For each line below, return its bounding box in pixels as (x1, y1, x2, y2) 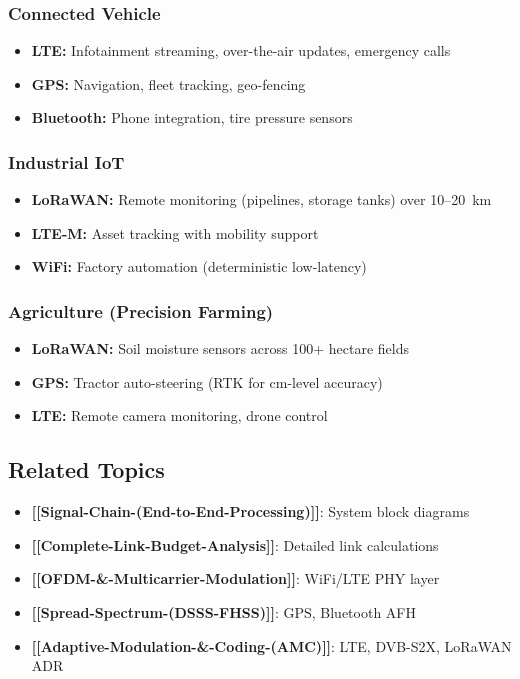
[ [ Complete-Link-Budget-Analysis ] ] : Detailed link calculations (31, 534, 439, 555)
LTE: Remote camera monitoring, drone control (31, 405, 328, 426)
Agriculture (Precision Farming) (8, 298, 274, 323)
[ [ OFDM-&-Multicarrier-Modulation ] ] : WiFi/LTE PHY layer (31, 568, 440, 589)
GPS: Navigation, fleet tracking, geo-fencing (31, 73, 306, 94)
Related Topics (8, 454, 165, 485)
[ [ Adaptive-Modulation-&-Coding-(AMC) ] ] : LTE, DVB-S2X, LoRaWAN (31, 635, 512, 656)
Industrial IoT (8, 149, 125, 174)
